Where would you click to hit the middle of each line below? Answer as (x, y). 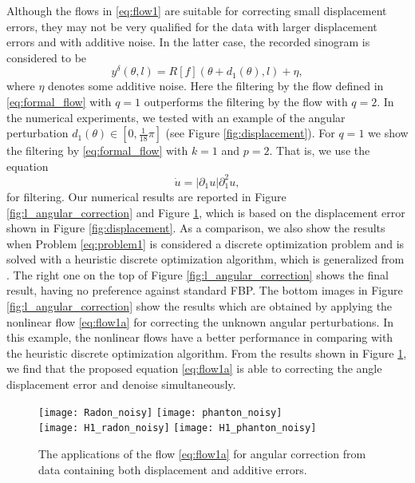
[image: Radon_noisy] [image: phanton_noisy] (160, 412)
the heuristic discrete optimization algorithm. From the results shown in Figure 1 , (207, 352)
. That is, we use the (320, 150)
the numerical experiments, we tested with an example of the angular (176, 117)
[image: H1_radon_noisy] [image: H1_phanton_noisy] (178, 428)
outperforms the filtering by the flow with (246, 102)
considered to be (47, 57)
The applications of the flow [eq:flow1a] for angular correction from (202, 453)
